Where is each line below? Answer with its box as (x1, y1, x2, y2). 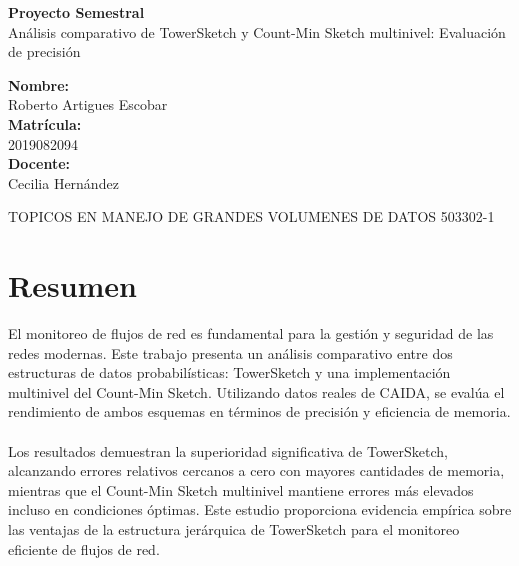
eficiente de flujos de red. (8, 538, 160, 559)
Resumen (8, 265, 137, 306)
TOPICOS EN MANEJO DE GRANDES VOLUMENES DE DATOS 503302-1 (8, 206, 495, 227)
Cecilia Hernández (8, 172, 119, 193)
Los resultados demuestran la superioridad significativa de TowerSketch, (8, 440, 448, 461)
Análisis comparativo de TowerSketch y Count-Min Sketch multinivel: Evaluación (8, 21, 506, 42)
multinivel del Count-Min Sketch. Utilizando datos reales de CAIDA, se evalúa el (8, 381, 505, 402)
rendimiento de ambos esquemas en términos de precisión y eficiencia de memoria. (8, 401, 511, 422)
